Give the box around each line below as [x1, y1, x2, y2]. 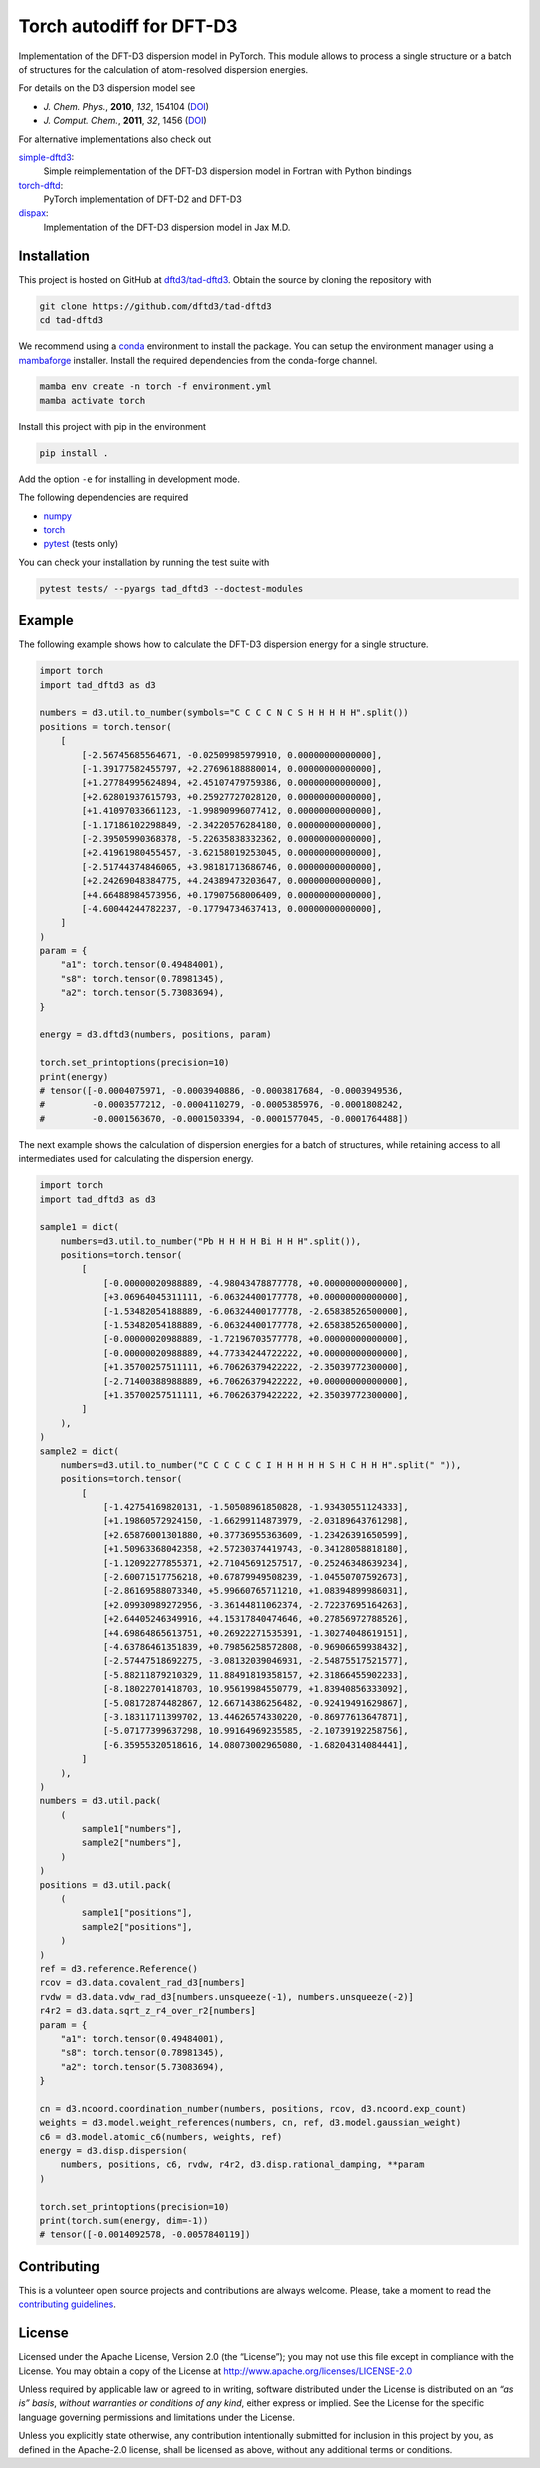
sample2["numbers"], [81, 1837, 183, 1849]
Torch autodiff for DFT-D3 [18, 15, 238, 37]
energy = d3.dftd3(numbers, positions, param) [39, 1029, 272, 1040]
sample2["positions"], [81, 1921, 194, 1932]
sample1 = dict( [39, 1221, 120, 1233]
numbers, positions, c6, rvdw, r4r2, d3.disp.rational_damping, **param [60, 2159, 425, 2170]
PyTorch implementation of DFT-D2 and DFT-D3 [43, 193, 242, 205]
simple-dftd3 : [18, 151, 75, 163]
